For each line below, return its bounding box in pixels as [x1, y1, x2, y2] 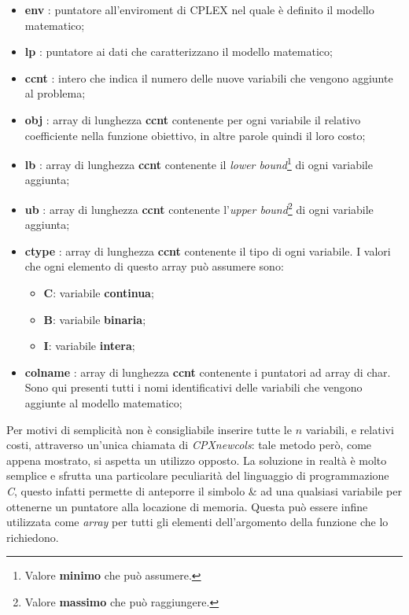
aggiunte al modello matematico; [24, 395, 182, 411]
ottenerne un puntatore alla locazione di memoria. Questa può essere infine [6, 498, 368, 514]
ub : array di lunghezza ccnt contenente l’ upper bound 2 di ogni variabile [24, 199, 374, 217]
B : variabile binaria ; [43, 311, 146, 327]
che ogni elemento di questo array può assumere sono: [24, 258, 284, 274]
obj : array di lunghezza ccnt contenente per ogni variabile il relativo [24, 111, 361, 127]
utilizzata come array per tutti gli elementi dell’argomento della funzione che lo [6, 514, 389, 530]
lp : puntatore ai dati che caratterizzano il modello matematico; [24, 43, 333, 60]
